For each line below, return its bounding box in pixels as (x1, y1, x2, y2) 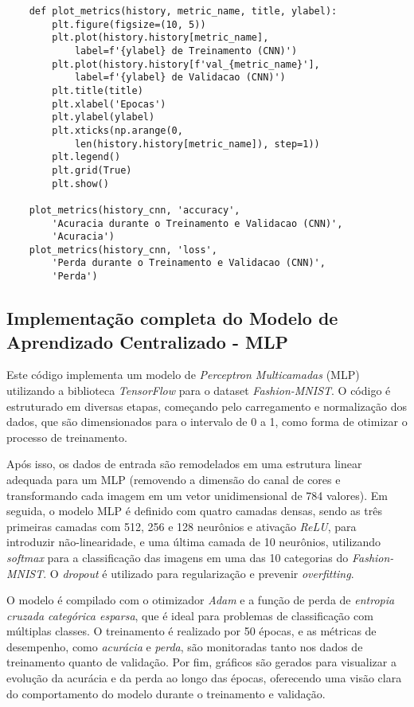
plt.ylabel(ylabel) (52, 111, 155, 123)
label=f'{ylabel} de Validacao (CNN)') (74, 72, 286, 84)
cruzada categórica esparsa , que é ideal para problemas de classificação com (6, 607, 373, 623)
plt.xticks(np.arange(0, (52, 124, 183, 136)
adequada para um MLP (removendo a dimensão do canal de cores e (6, 471, 341, 487)
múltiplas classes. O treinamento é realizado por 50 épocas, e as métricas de (6, 623, 377, 639)
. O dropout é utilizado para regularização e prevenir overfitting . (43, 564, 354, 581)
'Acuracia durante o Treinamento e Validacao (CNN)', (52, 217, 343, 229)
